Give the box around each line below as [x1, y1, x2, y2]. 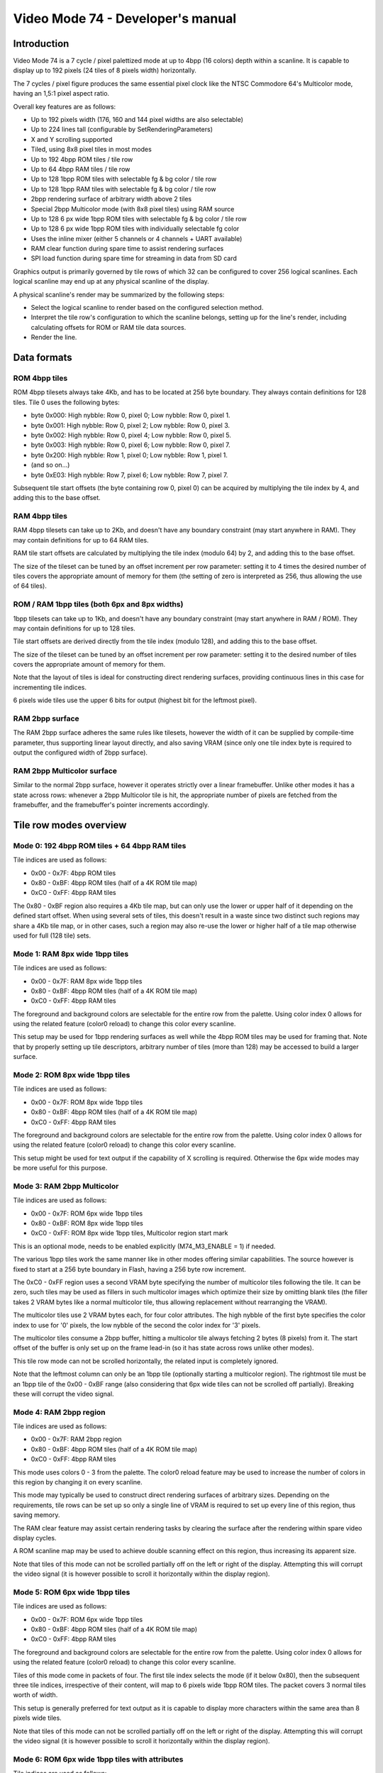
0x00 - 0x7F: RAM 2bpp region [30, 1435, 122, 1443]
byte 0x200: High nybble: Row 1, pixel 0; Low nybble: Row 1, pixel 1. [30, 450, 228, 459]
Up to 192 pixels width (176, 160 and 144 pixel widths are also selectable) [30, 116, 244, 124]
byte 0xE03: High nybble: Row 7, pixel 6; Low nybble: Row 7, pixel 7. [30, 470, 228, 479]
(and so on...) [30, 461, 70, 469]
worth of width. [13, 1691, 58, 1699]
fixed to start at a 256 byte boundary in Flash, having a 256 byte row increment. [13, 1265, 246, 1273]
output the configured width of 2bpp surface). [13, 748, 148, 757]
